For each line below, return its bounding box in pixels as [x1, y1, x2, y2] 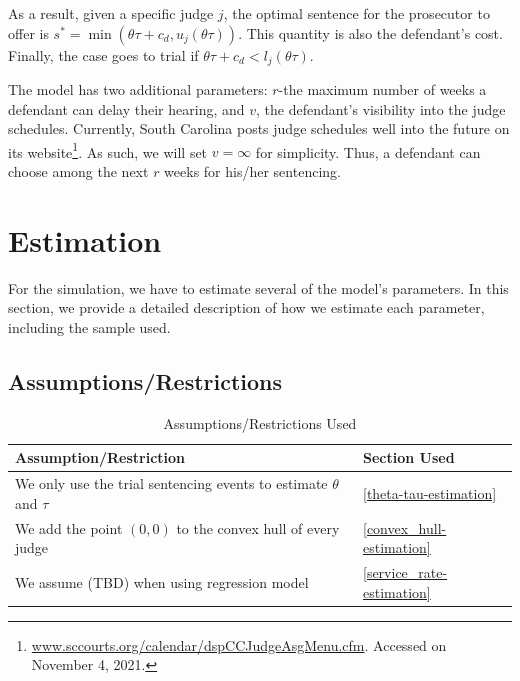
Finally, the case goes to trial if [8, 44, 199, 65]
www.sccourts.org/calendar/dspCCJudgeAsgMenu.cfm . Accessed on [31, 634, 447, 655]
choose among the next [8, 161, 149, 182]
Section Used [363, 447, 455, 468]
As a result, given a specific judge [8, 3, 214, 23]
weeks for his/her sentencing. [164, 161, 341, 182]
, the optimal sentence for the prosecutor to [223, 3, 490, 23]
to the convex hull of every [176, 517, 340, 538]
